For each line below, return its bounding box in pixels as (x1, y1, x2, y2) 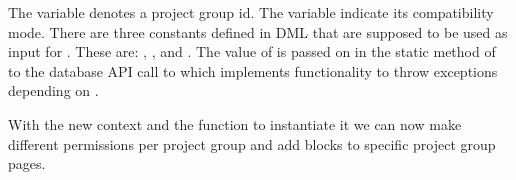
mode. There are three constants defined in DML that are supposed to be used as (8, 21, 508, 42)
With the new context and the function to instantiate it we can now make (8, 113, 462, 134)
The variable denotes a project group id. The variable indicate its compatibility (8, 2, 494, 22)
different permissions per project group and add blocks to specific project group (8, 133, 496, 154)
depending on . (8, 80, 99, 101)
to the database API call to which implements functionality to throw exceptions (8, 60, 498, 81)
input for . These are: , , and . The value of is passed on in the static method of (8, 41, 496, 62)
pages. (8, 153, 46, 174)
